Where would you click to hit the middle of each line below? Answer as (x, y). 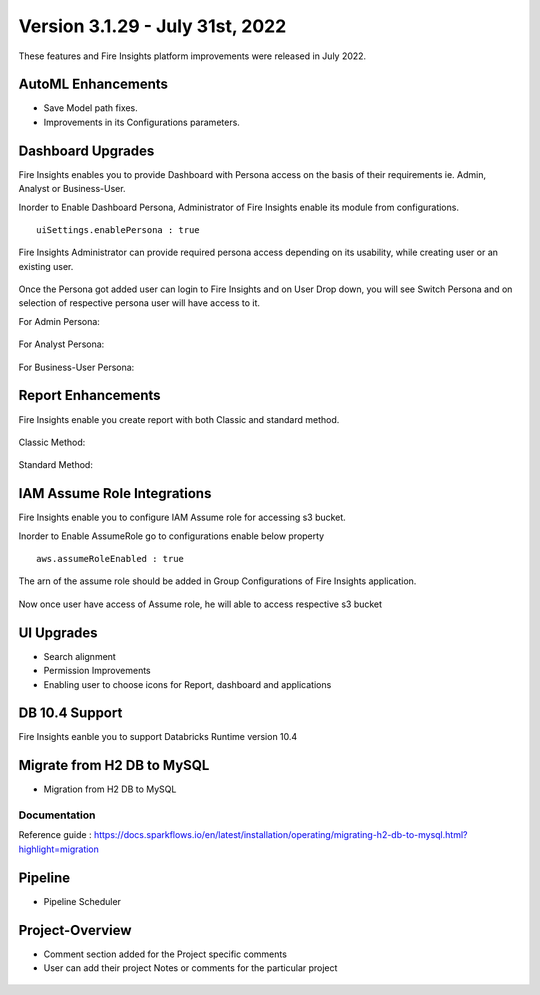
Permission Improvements (97, 671)
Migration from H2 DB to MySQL (110, 789)
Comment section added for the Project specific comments (165, 954)
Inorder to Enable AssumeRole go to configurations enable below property (171, 536)
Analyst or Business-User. (72, 189)
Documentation (57, 815)
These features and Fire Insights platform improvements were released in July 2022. (192, 56)
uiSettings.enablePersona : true (118, 229)
